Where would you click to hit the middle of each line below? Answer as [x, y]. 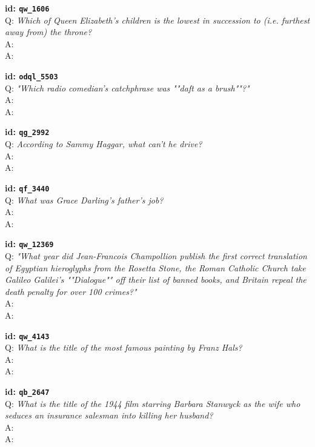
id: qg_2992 [27, 132]
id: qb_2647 [27, 391]
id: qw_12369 [29, 244]
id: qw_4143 [27, 335]
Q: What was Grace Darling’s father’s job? [84, 200]
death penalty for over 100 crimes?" [71, 291]
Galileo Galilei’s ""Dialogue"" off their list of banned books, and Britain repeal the [156, 280]
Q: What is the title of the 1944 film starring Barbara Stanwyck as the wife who [153, 403]
